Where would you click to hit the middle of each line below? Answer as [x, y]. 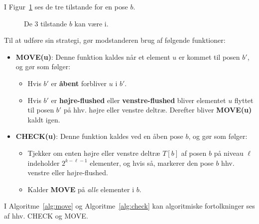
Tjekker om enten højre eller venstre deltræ [94, 153]
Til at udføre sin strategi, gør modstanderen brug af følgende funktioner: [115, 40]
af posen [194, 153]
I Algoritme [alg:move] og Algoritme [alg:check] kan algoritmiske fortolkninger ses [129, 206]
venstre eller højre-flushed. [68, 172]
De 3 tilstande [46, 23]
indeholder [44, 163]
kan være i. [91, 23]
